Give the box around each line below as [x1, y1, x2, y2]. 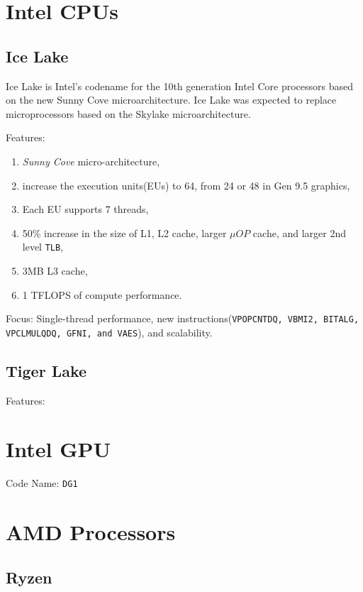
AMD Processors [6, 517, 176, 547]
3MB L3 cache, [22, 263, 88, 278]
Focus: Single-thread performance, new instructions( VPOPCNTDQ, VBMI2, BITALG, [6, 311, 359, 326]
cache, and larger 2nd [252, 225, 347, 240]
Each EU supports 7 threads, [22, 202, 149, 216]
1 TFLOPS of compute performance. [22, 287, 182, 302]
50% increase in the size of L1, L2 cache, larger [22, 225, 227, 240]
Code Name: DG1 [6, 476, 78, 490]
